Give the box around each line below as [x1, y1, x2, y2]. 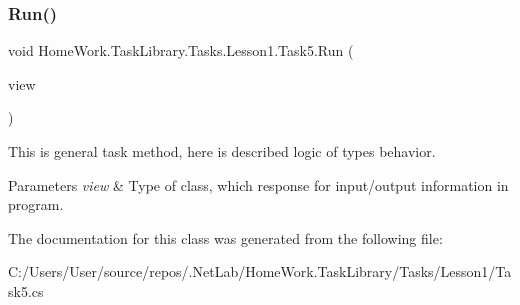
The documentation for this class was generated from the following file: [8, 227, 443, 248]
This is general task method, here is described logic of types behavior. [8, 141, 436, 161]
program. [8, 194, 64, 215]
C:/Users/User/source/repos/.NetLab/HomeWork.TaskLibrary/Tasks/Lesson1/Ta [8, 261, 512, 282]
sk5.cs [8, 280, 44, 301]
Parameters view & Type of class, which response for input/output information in [8, 174, 509, 195]
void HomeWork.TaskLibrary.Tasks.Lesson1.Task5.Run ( [8, 40, 354, 61]
